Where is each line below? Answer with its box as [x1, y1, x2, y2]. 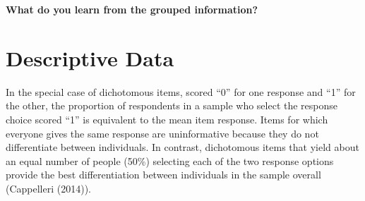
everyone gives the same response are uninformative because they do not [6, 126, 319, 140]
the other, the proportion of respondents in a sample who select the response [6, 98, 338, 113]
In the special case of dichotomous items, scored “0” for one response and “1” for [6, 84, 356, 99]
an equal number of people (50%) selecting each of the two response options [6, 153, 334, 168]
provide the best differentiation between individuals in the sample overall [6, 167, 321, 182]
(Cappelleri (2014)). [6, 181, 92, 195]
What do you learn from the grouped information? [6, 2, 258, 16]
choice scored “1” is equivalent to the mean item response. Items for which [6, 111, 328, 126]
